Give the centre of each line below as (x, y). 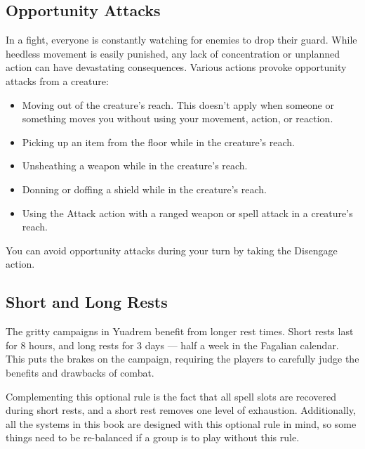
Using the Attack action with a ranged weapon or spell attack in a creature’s (187, 213)
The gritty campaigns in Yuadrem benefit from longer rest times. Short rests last (180, 331)
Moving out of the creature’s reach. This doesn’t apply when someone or (178, 104)
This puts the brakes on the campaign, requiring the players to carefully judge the (182, 359)
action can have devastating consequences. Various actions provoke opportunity (176, 67)
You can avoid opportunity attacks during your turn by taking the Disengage (172, 250)
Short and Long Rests (87, 302)
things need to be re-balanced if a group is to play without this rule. (153, 437)
